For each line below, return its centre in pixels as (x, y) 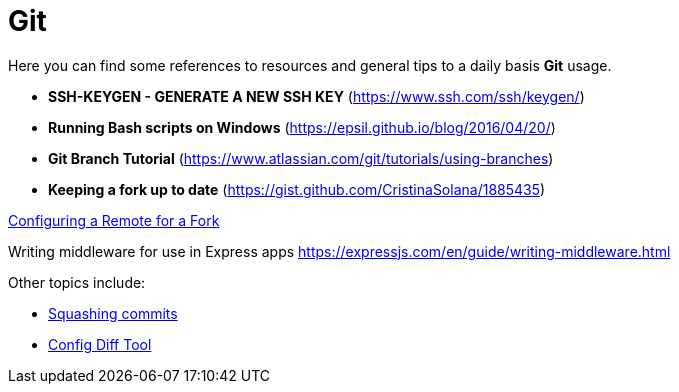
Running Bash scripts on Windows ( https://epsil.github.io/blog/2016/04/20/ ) (302, 127)
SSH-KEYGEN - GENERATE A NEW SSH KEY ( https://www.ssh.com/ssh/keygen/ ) (316, 96)
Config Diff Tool (100, 344)
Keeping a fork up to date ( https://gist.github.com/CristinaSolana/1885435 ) (297, 189)
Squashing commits (113, 313)
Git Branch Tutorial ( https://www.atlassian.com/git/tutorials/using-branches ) (301, 158)
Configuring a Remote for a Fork (114, 220)
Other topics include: (77, 282)
